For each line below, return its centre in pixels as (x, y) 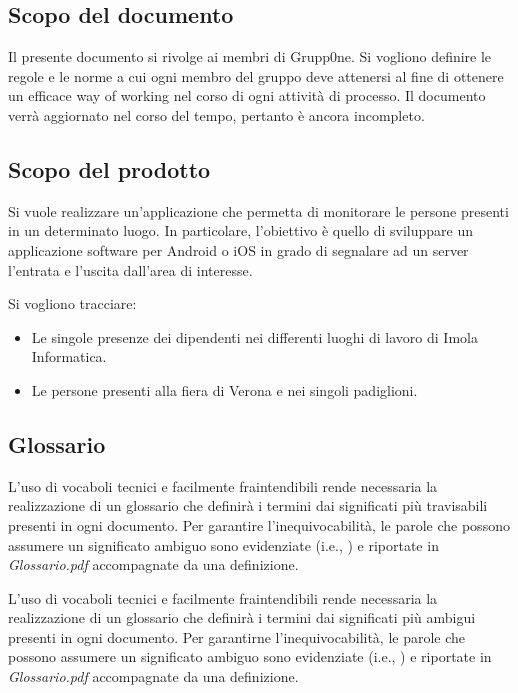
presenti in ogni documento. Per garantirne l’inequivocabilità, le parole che (237, 636)
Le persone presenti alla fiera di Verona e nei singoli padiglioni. (224, 389)
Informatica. (69, 356)
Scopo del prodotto (109, 168)
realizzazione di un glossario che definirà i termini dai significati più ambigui (242, 617)
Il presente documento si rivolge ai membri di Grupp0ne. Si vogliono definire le (250, 56)
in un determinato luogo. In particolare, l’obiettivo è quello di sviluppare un (241, 230)
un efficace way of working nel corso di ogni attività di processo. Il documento (247, 95)
